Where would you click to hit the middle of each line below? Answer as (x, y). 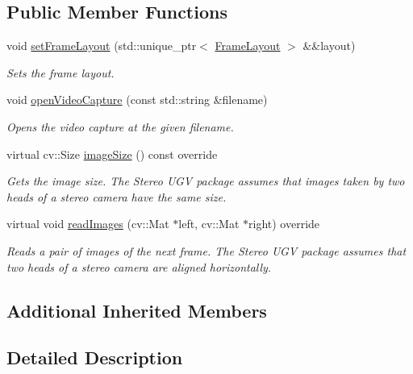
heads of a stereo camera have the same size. (117, 196)
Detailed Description (95, 357)
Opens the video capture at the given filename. (120, 126)
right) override (284, 224)
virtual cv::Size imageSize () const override (112, 154)
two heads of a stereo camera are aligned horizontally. (139, 266)
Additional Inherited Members (137, 310)
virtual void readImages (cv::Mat (88, 224)
